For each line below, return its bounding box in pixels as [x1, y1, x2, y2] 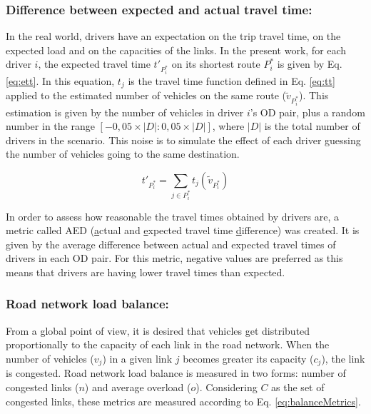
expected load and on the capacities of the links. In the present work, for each [6, 42, 347, 57]
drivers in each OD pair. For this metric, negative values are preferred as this [6, 251, 343, 266]
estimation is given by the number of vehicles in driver [6, 104, 244, 119]
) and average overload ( [84, 379, 191, 394]
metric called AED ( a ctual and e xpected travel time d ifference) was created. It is [6, 223, 360, 238]
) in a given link [102, 350, 173, 365]
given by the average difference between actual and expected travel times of [6, 236, 336, 251]
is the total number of [264, 118, 360, 133]
